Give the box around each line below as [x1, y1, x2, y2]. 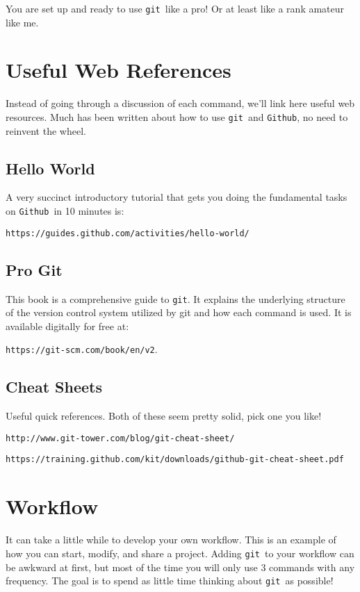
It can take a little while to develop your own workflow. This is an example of [6, 532, 336, 547]
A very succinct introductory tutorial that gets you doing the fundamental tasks [6, 190, 347, 204]
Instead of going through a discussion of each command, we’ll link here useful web [6, 96, 355, 110]
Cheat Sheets [6, 376, 102, 397]
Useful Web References [6, 56, 231, 84]
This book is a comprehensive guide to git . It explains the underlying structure [6, 291, 345, 306]
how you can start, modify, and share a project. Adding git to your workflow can [6, 545, 354, 560]
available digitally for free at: [6, 318, 129, 333]
